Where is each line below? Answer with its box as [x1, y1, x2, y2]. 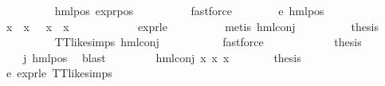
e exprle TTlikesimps [6, 64, 112, 81]
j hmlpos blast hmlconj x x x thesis [22, 49, 301, 65]
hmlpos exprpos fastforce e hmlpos [54, 2, 324, 18]
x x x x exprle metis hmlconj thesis [6, 18, 379, 34]
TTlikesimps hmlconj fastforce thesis [54, 33, 362, 50]
